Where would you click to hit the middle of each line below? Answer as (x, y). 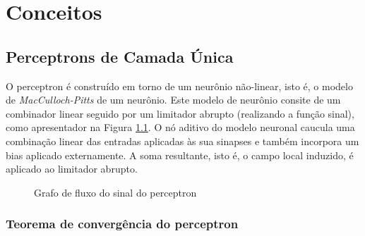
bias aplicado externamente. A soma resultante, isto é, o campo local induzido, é (180, 155)
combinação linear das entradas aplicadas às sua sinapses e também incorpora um (182, 141)
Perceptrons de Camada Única (120, 56)
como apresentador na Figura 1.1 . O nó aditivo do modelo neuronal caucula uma (180, 127)
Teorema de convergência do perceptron (122, 224)
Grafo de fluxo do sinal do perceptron (115, 192)
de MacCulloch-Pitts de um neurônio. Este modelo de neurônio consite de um (173, 100)
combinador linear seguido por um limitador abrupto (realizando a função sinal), (180, 113)
